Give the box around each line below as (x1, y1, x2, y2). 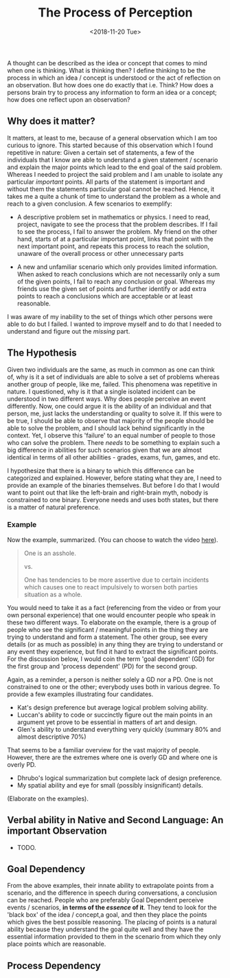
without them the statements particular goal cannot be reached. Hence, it (7, 184, 215, 193)
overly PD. (7, 760, 36, 768)
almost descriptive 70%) (16, 732, 87, 741)
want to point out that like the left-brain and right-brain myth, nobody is (7, 488, 209, 497)
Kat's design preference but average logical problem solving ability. (16, 703, 208, 711)
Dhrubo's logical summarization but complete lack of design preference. (16, 774, 222, 782)
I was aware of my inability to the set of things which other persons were (7, 312, 213, 320)
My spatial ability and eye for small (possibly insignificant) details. (16, 781, 204, 789)
